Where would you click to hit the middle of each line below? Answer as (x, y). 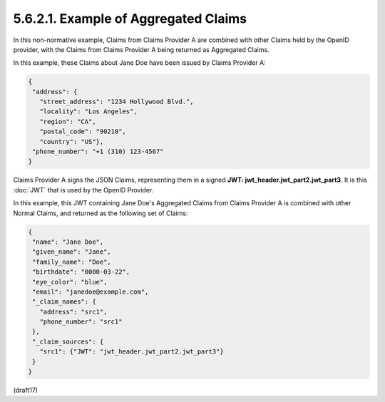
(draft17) (26, 390)
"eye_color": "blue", (70, 282)
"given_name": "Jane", (72, 252)
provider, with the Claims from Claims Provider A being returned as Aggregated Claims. (142, 49)
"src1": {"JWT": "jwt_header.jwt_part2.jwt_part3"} (132, 352)
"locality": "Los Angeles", (89, 112)
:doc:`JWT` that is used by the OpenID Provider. (83, 190)
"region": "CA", (68, 122)
